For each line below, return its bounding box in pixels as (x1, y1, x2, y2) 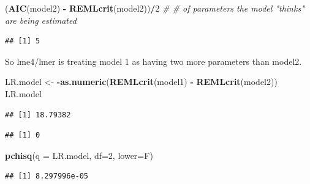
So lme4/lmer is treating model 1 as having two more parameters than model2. (5, 54, 302, 67)
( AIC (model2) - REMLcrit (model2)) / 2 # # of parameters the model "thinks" (5, 2, 304, 14)
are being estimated (5, 13, 77, 26)
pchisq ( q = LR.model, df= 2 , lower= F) (5, 149, 153, 161)
